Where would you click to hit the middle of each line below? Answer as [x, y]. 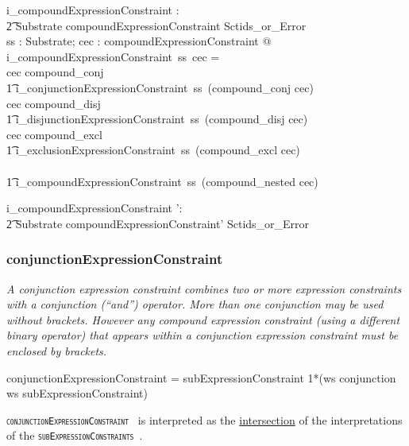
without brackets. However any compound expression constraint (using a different [203, 319]
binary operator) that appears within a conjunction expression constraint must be [203, 335]
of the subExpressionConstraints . [75, 435]
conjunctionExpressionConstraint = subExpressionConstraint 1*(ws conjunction [201, 377]
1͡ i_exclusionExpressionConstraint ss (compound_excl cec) [153, 150]
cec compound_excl [54, 134]
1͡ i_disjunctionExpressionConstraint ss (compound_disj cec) [157, 119]
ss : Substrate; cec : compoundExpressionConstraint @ [139, 41]
